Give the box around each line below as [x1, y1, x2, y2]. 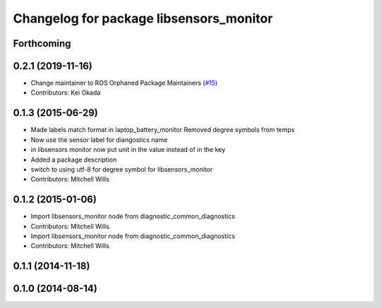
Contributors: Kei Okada [30, 88, 101, 97]
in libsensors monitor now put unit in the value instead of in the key [30, 146, 226, 154]
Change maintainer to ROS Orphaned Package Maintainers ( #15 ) [30, 78, 218, 88]
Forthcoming [13, 37, 71, 49]
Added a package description [30, 155, 117, 164]
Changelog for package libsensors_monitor [13, 11, 273, 26]
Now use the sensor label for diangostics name [30, 135, 168, 144]
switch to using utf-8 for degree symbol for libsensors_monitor [30, 165, 213, 173]
